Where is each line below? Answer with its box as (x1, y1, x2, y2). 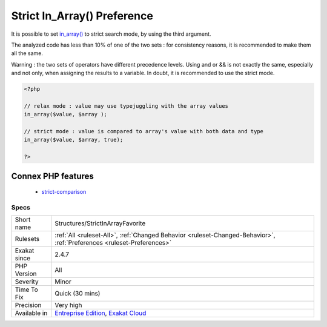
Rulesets (15, 235, 39, 243)
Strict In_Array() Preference (11, 9, 154, 22)
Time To (15, 285, 39, 294)
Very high (54, 301, 82, 309)
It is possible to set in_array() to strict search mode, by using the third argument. (11, 30, 211, 38)
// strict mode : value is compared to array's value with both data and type (24, 128, 263, 135)
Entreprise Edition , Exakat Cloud (54, 309, 147, 317)
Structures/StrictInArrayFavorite (54, 219, 146, 228)
